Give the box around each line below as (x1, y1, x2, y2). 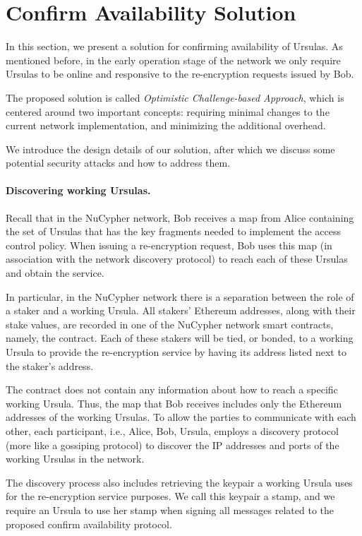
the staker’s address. (6, 358, 94, 373)
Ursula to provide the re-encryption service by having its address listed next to (6, 345, 346, 359)
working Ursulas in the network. (6, 451, 145, 466)
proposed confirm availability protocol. (6, 516, 172, 531)
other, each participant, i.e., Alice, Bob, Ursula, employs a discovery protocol (6, 423, 339, 438)
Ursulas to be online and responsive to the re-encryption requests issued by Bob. (6, 66, 354, 81)
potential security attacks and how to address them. (6, 155, 231, 170)
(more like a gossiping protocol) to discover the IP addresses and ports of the (6, 437, 339, 452)
